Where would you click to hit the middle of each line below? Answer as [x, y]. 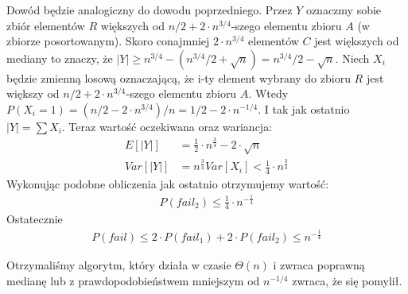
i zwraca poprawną [319, 265]
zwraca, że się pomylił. [347, 280]
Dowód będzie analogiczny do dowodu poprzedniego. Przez [150, 10]
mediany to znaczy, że [60, 58]
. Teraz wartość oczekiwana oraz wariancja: [167, 126]
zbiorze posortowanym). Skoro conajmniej [108, 41]
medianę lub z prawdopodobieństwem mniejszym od [133, 280]
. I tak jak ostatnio [304, 108]
